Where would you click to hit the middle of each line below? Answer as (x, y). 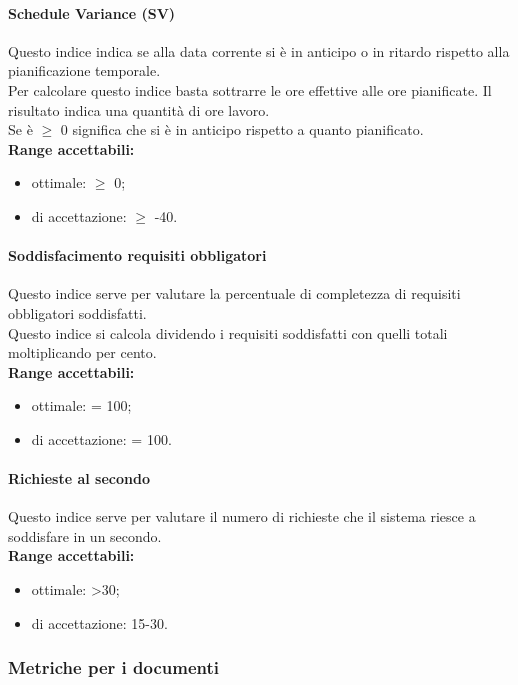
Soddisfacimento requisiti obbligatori (137, 255)
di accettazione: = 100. (101, 438)
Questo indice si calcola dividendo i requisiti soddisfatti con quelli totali (228, 332)
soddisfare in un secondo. (85, 535)
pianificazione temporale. (84, 70)
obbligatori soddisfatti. (77, 312)
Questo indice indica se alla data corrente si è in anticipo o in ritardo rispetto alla (259, 50)
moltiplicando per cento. (82, 352)
